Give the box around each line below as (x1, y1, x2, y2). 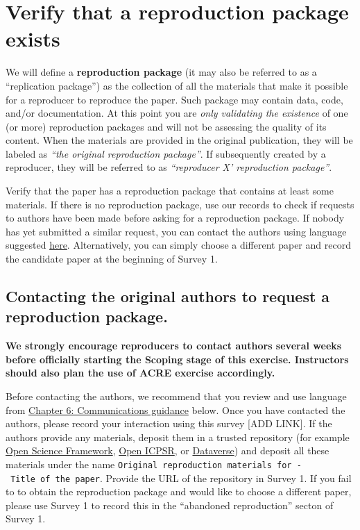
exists (6, 24, 60, 53)
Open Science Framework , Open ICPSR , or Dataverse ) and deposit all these (6, 443, 329, 458)
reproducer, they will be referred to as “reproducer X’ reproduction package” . (6, 160, 332, 174)
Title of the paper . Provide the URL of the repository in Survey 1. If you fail (10, 470, 352, 485)
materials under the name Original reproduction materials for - (6, 456, 302, 471)
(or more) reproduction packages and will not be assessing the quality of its (6, 119, 327, 133)
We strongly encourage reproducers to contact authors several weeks (6, 338, 342, 353)
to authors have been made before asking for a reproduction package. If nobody (6, 210, 345, 225)
